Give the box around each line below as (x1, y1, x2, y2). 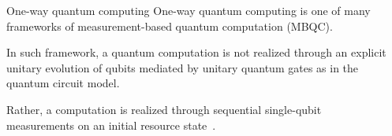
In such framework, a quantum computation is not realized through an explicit (6, 44, 386, 61)
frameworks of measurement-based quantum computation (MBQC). (6, 17, 333, 34)
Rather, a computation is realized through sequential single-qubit (6, 101, 322, 117)
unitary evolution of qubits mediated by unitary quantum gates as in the (6, 59, 359, 75)
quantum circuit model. (6, 75, 120, 91)
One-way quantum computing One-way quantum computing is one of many (6, 2, 371, 18)
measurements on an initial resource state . (6, 116, 216, 133)
